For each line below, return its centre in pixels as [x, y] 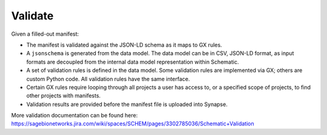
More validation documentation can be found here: [74, 116]
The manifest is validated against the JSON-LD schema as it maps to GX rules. [124, 45]
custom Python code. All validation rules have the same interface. [108, 79]
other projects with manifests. [64, 96]
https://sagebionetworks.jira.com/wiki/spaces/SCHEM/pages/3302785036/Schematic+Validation [133, 123]
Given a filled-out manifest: [45, 34]
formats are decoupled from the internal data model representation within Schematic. [133, 62]
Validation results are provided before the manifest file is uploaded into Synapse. [127, 104]
